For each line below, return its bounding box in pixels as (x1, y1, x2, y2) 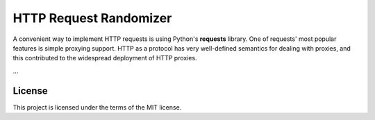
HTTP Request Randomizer (12, 10, 172, 26)
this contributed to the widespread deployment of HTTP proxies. (12, 54, 197, 62)
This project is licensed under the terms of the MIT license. (12, 103, 182, 111)
